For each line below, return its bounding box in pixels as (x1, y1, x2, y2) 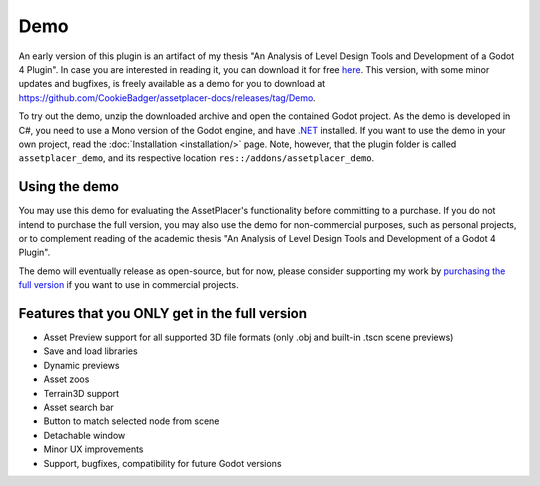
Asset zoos (43, 373, 90, 385)
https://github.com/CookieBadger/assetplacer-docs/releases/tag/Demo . (18, 91, 317, 104)
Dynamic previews (43, 359, 120, 371)
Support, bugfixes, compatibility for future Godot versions (43, 457, 282, 469)
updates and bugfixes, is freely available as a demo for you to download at (18, 78, 326, 90)
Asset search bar (43, 401, 114, 413)
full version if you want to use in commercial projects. (18, 279, 239, 291)
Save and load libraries (43, 345, 139, 357)
